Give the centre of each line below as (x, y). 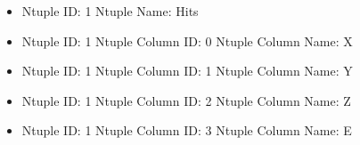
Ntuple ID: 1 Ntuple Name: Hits (110, 11)
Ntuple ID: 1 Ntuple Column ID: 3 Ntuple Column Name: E (187, 130)
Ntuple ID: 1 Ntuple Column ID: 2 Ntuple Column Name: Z (186, 100)
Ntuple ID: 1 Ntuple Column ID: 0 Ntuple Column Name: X (187, 40)
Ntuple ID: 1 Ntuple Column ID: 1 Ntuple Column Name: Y (187, 71)
